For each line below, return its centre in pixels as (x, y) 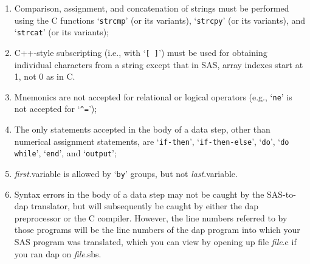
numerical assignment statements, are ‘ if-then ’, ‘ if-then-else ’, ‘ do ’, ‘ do (152, 141)
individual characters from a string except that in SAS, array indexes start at (159, 64)
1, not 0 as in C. (45, 76)
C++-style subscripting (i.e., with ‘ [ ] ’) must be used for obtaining (141, 52)
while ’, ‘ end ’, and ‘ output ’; (65, 153)
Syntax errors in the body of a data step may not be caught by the (139, 194)
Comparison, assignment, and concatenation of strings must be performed (152, 8)
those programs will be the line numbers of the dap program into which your (157, 230)
